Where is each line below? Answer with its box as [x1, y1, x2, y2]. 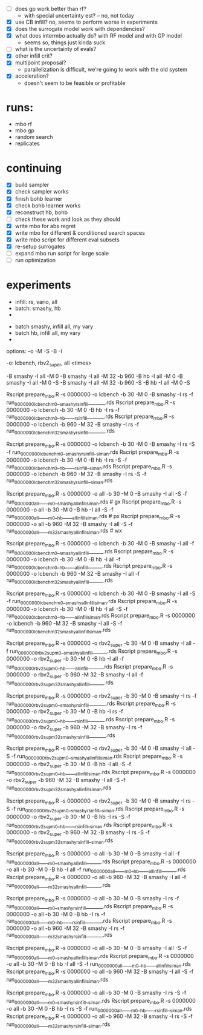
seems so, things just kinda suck [24, 39, 106, 46]
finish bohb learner [14, 195, 63, 202]
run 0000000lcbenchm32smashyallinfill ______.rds [6, 576, 113, 585]
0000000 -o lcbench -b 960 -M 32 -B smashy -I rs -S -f [6, 470, 147, 478]
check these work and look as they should [14, 215, 121, 223]
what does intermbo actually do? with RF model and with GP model [14, 32, 182, 39]
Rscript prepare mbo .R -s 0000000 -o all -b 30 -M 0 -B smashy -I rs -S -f [6, 989, 187, 997]
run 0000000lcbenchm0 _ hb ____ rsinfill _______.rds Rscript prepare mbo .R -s [6, 413, 175, 422]
